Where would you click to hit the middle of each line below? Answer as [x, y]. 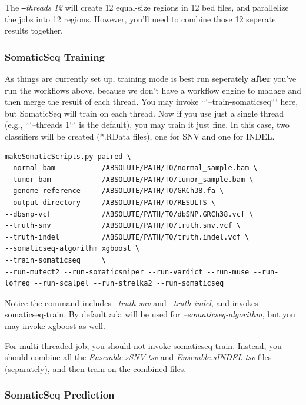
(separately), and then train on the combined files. [96, 368]
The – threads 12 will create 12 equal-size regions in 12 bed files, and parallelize [147, 7]
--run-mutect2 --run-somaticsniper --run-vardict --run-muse [127, 272]
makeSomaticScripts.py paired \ [68, 156]
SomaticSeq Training [55, 56]
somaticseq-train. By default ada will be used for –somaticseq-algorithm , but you [150, 314]
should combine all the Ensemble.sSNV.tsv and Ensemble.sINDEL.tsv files [138, 357]
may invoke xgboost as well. [55, 325]
